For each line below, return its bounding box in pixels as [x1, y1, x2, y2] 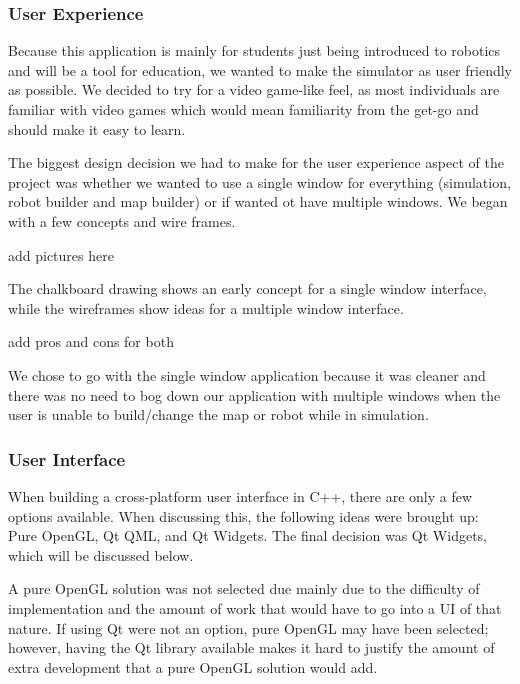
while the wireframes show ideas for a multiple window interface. [8, 297, 404, 318]
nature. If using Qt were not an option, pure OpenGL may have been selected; [8, 617, 489, 638]
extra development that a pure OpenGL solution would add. [8, 656, 378, 677]
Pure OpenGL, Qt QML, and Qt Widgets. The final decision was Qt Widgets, [8, 525, 487, 546]
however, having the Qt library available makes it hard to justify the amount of [8, 637, 495, 658]
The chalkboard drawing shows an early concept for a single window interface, [8, 278, 487, 299]
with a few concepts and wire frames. [8, 210, 236, 231]
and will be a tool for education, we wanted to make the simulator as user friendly [8, 59, 512, 80]
